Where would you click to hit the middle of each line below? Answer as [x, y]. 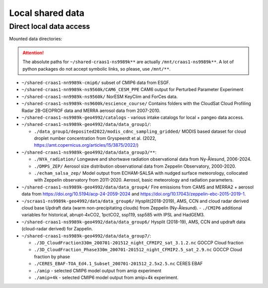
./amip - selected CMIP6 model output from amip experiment [98, 271]
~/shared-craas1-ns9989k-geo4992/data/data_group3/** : [89, 152]
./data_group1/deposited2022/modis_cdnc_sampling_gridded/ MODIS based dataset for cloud [140, 131]
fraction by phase [52, 257]
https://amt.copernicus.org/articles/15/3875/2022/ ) [86, 145]
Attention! [33, 53]
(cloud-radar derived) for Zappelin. [57, 229]
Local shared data [47, 13]
